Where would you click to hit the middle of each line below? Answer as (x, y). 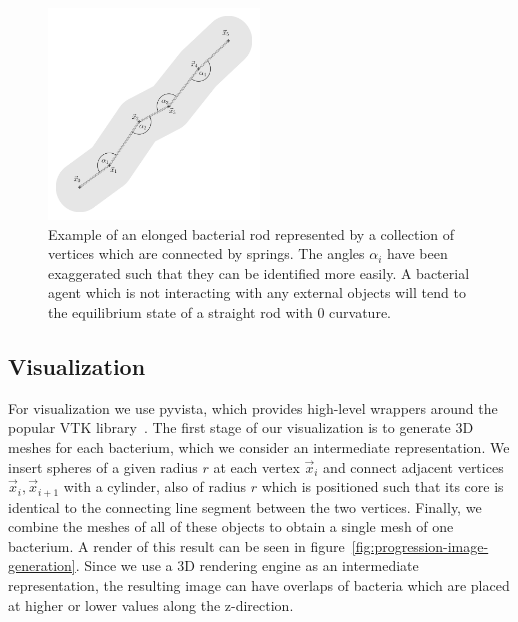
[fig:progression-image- (420, 545)
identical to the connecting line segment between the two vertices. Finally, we (245, 506)
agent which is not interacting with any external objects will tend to (257, 292)
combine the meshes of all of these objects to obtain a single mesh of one (231, 526)
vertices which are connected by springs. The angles (206, 253)
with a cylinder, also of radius (155, 486)
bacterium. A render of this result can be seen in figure (176, 545)
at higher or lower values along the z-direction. (151, 604)
